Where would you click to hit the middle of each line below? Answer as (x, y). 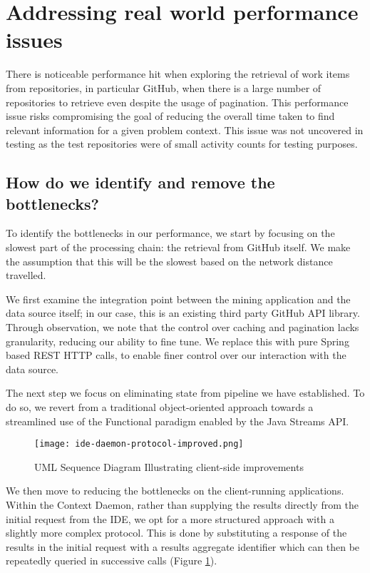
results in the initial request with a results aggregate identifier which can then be (183, 546)
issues (34, 40)
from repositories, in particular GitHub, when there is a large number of (164, 87)
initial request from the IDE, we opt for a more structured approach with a (170, 518)
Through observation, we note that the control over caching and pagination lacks (183, 327)
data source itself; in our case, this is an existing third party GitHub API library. (183, 313)
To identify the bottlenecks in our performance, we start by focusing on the (170, 233)
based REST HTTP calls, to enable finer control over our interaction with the (176, 355)
